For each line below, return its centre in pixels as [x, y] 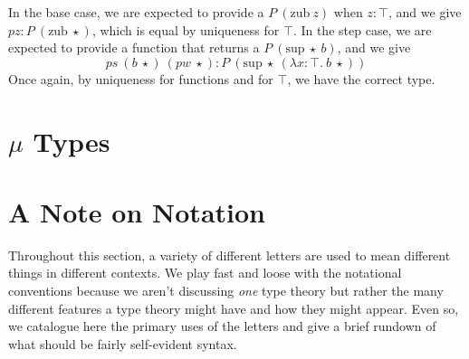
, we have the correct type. [361, 78]
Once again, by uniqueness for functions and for [141, 78]
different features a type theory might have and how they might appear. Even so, [234, 308]
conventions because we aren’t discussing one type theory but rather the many [226, 291]
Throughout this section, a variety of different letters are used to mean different [230, 255]
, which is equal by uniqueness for [186, 29]
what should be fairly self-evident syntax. [123, 343]
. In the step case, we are [362, 29]
